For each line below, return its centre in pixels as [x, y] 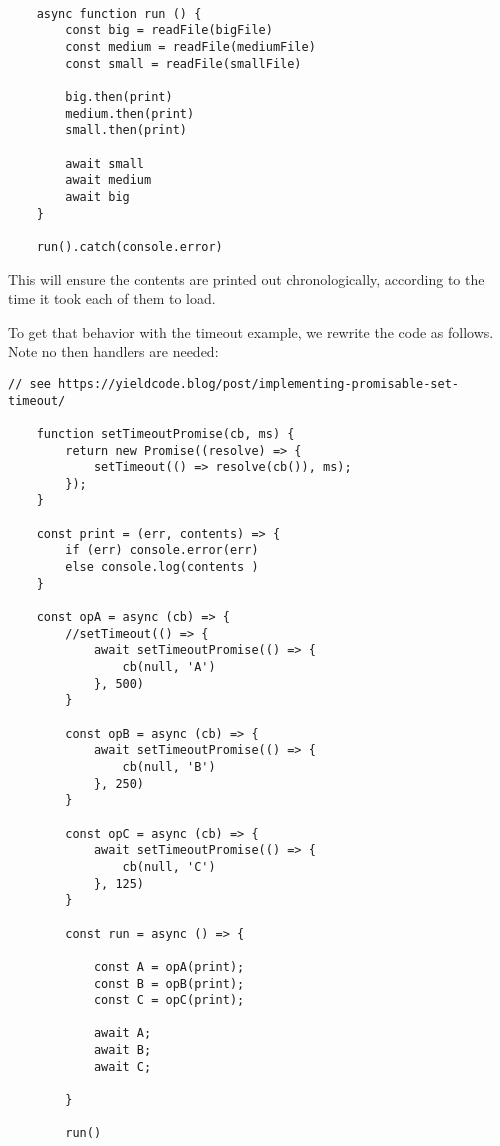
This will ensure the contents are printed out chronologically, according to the [246, 278]
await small [105, 163]
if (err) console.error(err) [162, 550]
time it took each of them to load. [112, 298]
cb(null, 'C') [169, 866]
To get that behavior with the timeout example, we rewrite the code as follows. [251, 331]
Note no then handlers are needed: [113, 351]
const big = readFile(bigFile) [169, 30]
